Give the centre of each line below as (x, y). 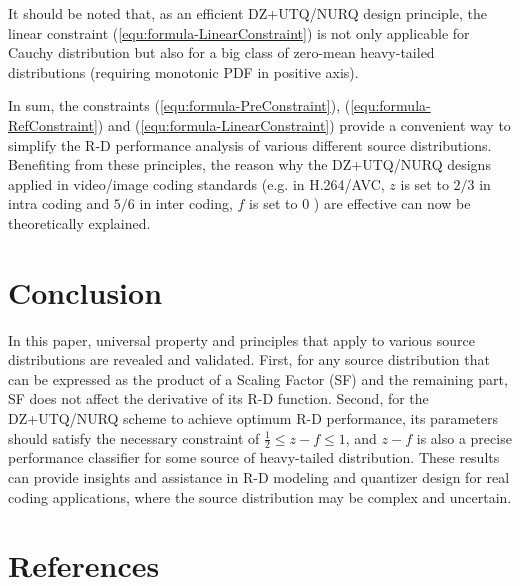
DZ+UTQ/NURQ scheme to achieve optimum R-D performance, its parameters (253, 418)
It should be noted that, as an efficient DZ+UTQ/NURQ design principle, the (247, 13)
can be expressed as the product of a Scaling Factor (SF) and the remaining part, (258, 378)
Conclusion (85, 291)
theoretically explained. (79, 222)
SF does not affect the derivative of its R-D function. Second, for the (218, 398)
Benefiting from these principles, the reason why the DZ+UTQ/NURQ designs (249, 164)
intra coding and (59, 203)
